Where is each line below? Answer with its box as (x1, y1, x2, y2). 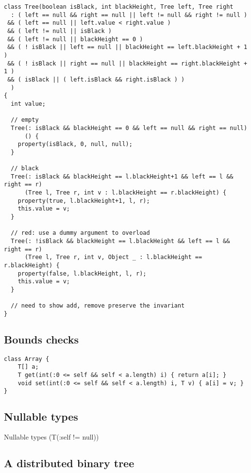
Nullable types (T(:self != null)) (4, 432, 99, 442)
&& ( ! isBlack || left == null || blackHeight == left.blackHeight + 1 (7, 44, 248, 51)
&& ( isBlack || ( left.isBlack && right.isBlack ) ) (7, 76, 185, 83)
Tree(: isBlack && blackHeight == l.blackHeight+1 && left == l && (11, 173, 234, 180)
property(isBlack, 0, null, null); (17, 141, 133, 148)
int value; (11, 100, 46, 107)
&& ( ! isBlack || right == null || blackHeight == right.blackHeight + (7, 60, 248, 67)
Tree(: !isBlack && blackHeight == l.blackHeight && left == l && (11, 238, 230, 245)
